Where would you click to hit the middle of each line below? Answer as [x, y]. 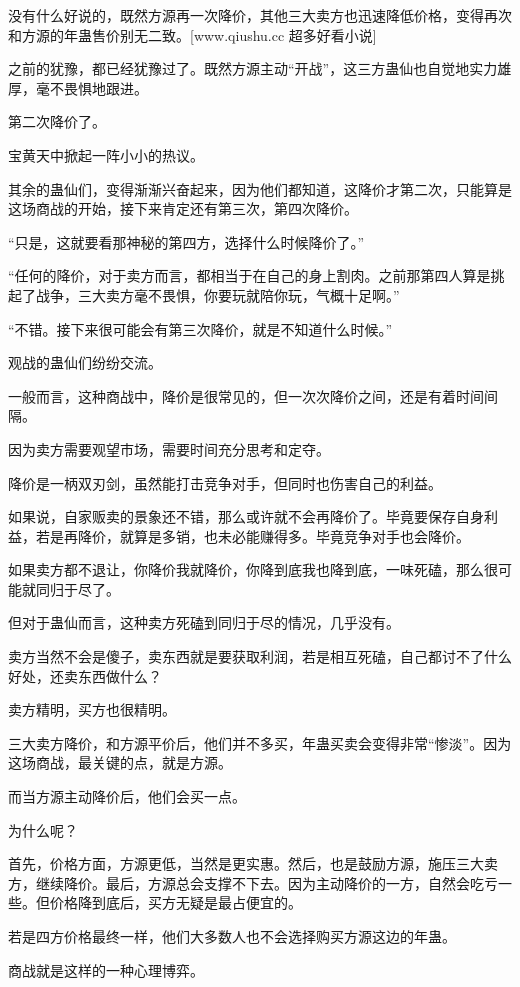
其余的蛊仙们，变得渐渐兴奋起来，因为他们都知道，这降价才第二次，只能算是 [260, 188]
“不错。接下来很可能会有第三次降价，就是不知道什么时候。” [200, 328]
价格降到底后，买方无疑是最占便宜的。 [175, 902]
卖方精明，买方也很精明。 [92, 709]
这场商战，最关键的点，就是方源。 [120, 762]
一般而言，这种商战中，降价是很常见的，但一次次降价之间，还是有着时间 [246, 395]
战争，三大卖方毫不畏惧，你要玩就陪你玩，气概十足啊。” [217, 294]
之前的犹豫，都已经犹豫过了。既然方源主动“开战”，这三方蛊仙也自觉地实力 [253, 68]
